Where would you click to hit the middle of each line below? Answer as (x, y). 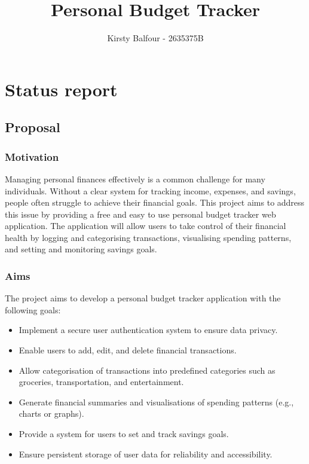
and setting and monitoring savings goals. (81, 249)
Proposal (33, 127)
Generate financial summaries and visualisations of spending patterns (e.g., (156, 402)
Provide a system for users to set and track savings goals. (124, 434)
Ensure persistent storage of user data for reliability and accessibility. (146, 454)
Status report (61, 89)
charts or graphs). (51, 413)
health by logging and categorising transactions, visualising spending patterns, (148, 237)
